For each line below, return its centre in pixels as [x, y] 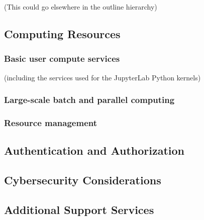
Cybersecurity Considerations [83, 180]
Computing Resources [62, 33]
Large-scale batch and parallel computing [89, 100]
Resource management [51, 122]
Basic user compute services [62, 59]
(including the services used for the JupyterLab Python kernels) [103, 77]
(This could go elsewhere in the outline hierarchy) [81, 7]
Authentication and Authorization [94, 150]
